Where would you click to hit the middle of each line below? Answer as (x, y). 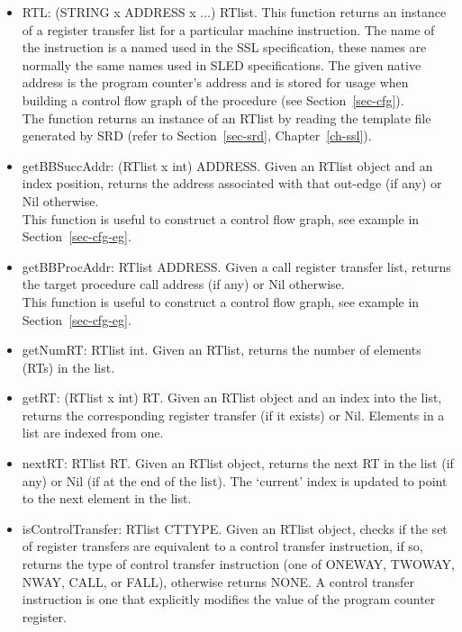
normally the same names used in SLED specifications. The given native (222, 64)
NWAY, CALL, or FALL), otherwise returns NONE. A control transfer (218, 581)
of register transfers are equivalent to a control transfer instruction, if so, (222, 546)
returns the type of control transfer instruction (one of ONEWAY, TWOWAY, (239, 564)
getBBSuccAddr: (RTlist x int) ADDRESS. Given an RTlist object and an (227, 165)
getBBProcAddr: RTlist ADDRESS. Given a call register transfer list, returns (236, 266)
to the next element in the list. (107, 498)
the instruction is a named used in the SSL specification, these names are (224, 47)
